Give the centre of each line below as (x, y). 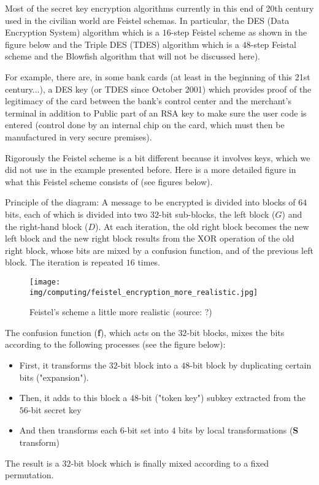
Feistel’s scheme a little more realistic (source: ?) (121, 312)
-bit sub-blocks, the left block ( (217, 214)
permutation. (29, 475)
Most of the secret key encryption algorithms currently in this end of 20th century (159, 8)
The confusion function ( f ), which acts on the (90, 332)
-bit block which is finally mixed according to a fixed (170, 463)
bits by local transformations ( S (239, 430)
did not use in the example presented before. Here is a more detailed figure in (151, 170)
